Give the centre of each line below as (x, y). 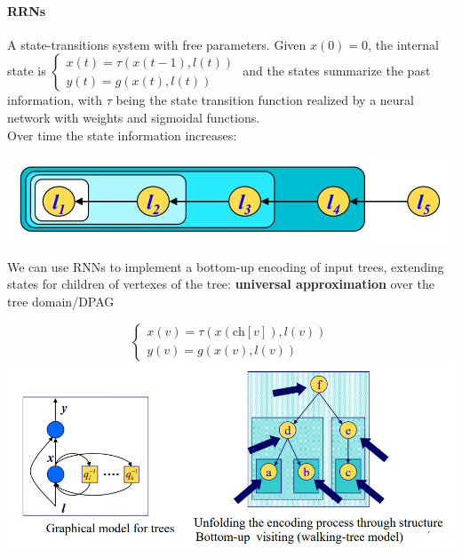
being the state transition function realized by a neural (265, 100)
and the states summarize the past (337, 71)
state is (27, 71)
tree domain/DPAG (61, 301)
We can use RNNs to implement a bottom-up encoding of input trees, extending (226, 266)
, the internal (403, 44)
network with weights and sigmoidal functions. (134, 117)
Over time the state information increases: (122, 135)
